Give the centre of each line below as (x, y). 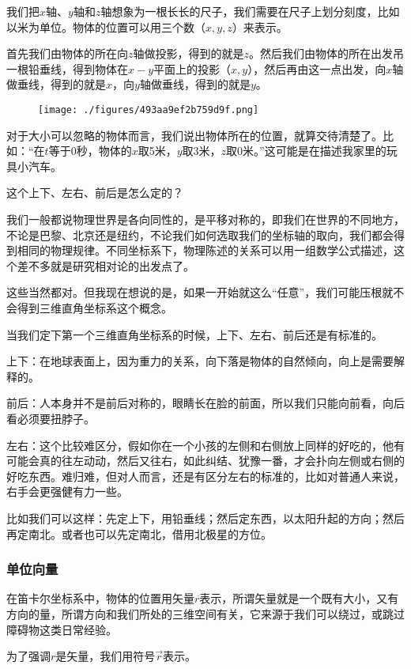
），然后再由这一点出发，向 (317, 68)
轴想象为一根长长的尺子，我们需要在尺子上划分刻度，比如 (250, 11)
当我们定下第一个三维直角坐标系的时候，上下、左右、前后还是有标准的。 (194, 334)
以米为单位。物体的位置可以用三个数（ (106, 26)
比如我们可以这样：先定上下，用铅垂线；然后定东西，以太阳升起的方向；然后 (205, 518)
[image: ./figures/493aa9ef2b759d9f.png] (149, 110)
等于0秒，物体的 (90, 151)
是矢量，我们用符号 (106, 656)
